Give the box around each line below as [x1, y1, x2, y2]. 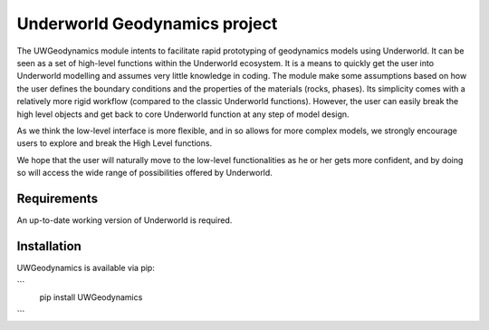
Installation [16, 238, 81, 254]
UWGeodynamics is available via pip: [16, 262, 156, 273]
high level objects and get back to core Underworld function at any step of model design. [16, 109, 350, 120]
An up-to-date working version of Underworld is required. [16, 214, 233, 226]
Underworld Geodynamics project [16, 14, 278, 34]
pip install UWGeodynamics [39, 291, 143, 303]
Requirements [16, 190, 99, 206]
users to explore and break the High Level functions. [16, 138, 213, 149]
